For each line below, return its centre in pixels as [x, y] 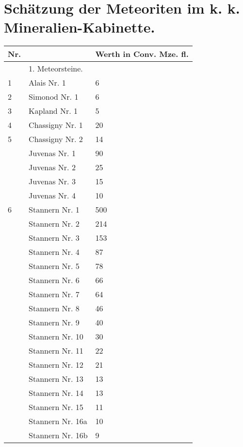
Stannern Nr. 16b [58, 435]
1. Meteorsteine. [56, 69]
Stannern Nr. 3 [54, 238]
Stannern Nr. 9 [54, 322]
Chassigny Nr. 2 [56, 139]
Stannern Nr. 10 [56, 337]
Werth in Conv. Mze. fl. [142, 54]
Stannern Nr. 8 [54, 308]
